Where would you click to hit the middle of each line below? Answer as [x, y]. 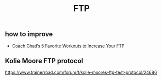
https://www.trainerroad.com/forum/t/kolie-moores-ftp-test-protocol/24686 [81, 72]
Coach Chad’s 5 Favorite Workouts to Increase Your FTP [68, 46]
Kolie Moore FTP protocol [44, 61]
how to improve [29, 34]
